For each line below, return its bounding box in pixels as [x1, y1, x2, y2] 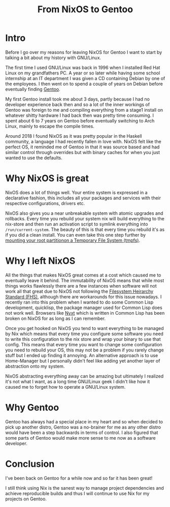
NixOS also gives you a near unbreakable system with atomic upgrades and [5, 210, 163, 216]
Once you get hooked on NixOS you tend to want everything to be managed [5, 325, 164, 331]
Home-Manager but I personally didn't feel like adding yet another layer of [5, 358, 160, 364]
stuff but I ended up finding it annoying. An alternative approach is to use [5, 352, 158, 358]
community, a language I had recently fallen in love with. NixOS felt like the [5, 138, 161, 144]
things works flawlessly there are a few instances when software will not [5, 283, 157, 289]
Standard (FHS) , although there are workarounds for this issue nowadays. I [5, 293, 162, 299]
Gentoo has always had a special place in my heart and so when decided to [5, 418, 163, 424]
